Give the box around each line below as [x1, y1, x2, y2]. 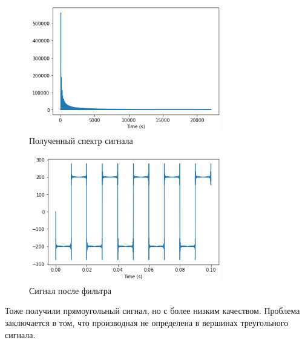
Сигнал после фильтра [29, 284, 111, 296]
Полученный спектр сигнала [29, 134, 133, 146]
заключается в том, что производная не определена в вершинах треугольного [5, 316, 289, 328]
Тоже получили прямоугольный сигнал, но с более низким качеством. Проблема [5, 304, 300, 317]
